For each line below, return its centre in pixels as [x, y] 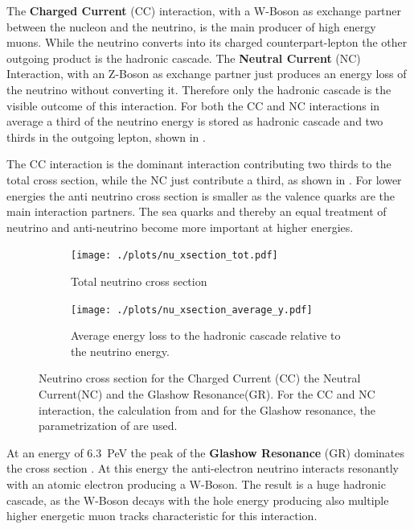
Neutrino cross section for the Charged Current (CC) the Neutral [200, 378]
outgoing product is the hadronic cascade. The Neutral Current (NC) [184, 58]
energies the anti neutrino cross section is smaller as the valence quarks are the [201, 195]
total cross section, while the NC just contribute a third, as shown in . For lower [204, 179]
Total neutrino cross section [139, 281]
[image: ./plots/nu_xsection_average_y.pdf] [192, 310]
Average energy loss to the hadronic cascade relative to [206, 335]
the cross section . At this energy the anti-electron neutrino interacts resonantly [203, 468]
